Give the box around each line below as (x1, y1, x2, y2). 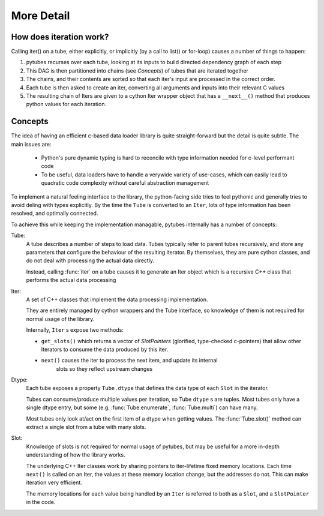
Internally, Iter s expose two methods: (26, 326, 124, 334)
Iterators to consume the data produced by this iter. (41, 346, 169, 353)
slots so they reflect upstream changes (56, 365, 153, 372)
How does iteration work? (11, 32, 109, 42)
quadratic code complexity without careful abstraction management (41, 179, 209, 187)
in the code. (26, 499, 56, 506)
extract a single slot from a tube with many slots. (26, 424, 146, 431)
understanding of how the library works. (26, 451, 125, 458)
